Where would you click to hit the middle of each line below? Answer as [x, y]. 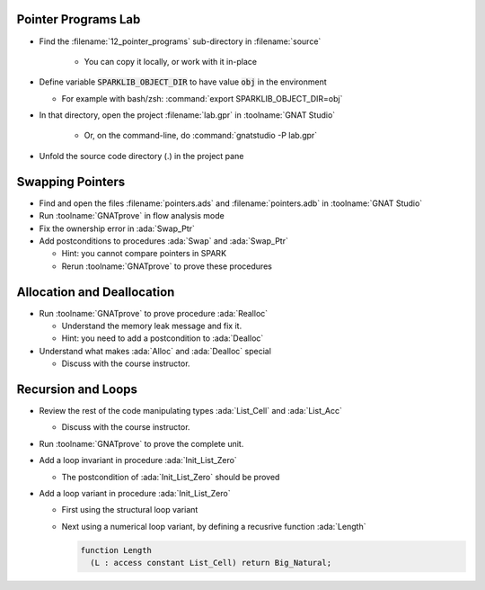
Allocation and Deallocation [96, 292]
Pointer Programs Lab [79, 19]
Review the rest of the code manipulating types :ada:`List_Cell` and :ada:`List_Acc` [191, 411]
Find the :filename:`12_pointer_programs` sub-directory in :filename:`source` [180, 41]
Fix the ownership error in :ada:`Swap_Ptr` [117, 228]
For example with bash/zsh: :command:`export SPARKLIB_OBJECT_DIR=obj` [202, 98]
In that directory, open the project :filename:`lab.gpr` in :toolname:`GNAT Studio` [187, 115]
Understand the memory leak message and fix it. [152, 326]
